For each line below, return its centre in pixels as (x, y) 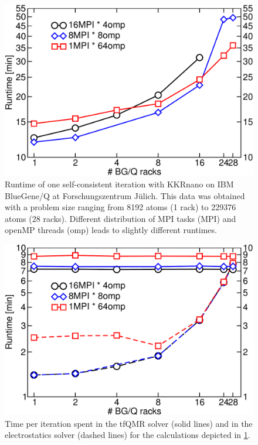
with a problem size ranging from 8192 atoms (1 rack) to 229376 (120, 207)
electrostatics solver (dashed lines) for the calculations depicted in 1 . (128, 435)
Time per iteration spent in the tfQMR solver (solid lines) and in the (129, 423)
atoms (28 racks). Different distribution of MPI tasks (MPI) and (120, 218)
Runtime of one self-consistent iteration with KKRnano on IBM (119, 184)
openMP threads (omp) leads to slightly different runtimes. (111, 230)
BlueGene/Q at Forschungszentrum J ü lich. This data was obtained (125, 195)
